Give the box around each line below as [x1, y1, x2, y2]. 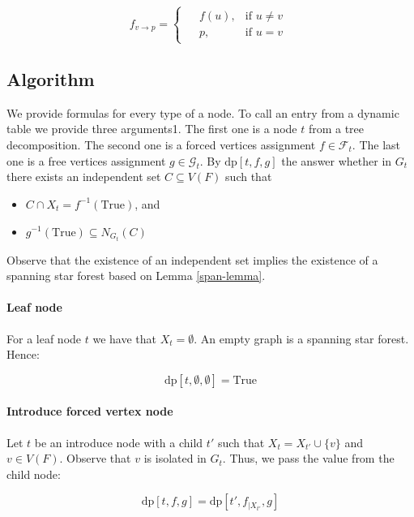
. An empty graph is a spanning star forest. [194, 330, 409, 347]
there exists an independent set [6, 168, 161, 185]
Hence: [6, 346, 40, 363]
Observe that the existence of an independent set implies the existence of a [6, 251, 378, 268]
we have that [92, 330, 156, 347]
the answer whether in [281, 152, 392, 169]
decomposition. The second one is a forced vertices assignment [6, 136, 316, 153]
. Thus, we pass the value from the [222, 450, 395, 467]
